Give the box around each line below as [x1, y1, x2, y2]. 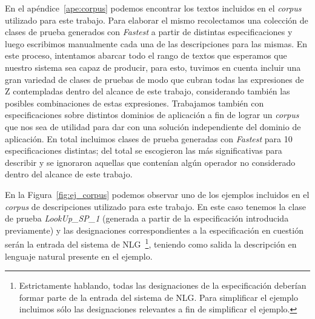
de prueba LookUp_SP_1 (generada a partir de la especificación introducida [5, 212, 289, 225]
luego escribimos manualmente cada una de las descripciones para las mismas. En [5, 37, 308, 50]
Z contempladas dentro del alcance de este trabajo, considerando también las [5, 85, 290, 97]
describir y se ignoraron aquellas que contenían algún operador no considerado [5, 156, 296, 168]
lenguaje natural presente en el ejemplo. [5, 249, 153, 262]
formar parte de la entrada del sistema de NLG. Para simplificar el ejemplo [19, 291, 299, 303]
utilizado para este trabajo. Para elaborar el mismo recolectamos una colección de [5, 13, 308, 26]
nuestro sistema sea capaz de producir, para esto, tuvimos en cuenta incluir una [5, 61, 301, 73]
